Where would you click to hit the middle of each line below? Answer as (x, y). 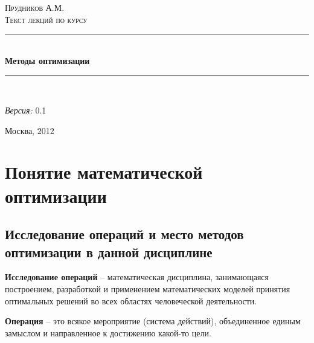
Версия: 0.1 (26, 110)
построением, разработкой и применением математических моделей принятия (148, 288)
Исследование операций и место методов (124, 234)
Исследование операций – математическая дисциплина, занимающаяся (137, 277)
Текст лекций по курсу (46, 19)
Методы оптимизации (47, 60)
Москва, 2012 (30, 130)
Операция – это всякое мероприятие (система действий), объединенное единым (153, 321)
